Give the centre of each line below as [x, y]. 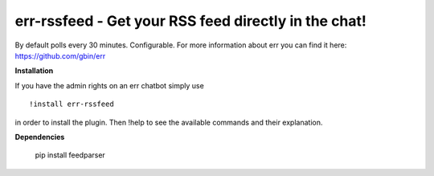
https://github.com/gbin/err [60, 55]
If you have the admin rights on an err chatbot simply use [109, 85]
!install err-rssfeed [72, 104]
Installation [34, 71]
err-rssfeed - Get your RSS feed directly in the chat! [191, 21]
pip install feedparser [70, 155]
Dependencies [40, 137]
